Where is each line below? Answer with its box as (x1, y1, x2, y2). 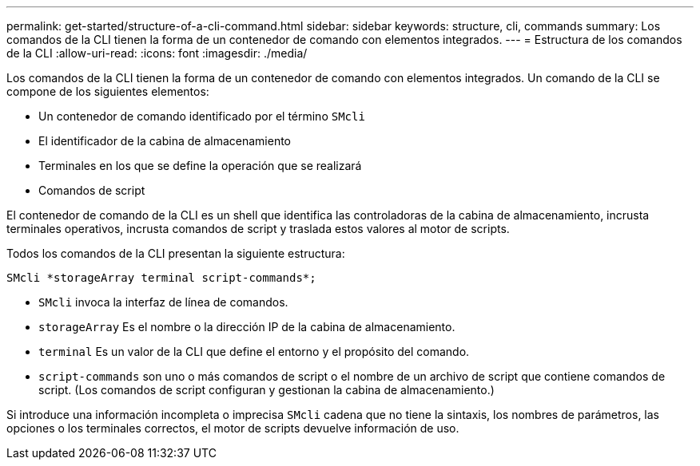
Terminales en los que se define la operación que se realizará (38, 159, 362, 172)
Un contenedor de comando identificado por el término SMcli (38, 109, 365, 123)
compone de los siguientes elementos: (6, 85, 209, 98)
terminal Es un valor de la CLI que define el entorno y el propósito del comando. (38, 345, 470, 358)
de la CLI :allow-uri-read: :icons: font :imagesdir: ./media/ (6, 46, 308, 60)
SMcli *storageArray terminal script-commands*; (6, 271, 316, 284)
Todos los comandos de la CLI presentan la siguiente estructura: (6, 247, 345, 260)
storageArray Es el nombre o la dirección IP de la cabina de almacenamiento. (38, 320, 455, 334)
